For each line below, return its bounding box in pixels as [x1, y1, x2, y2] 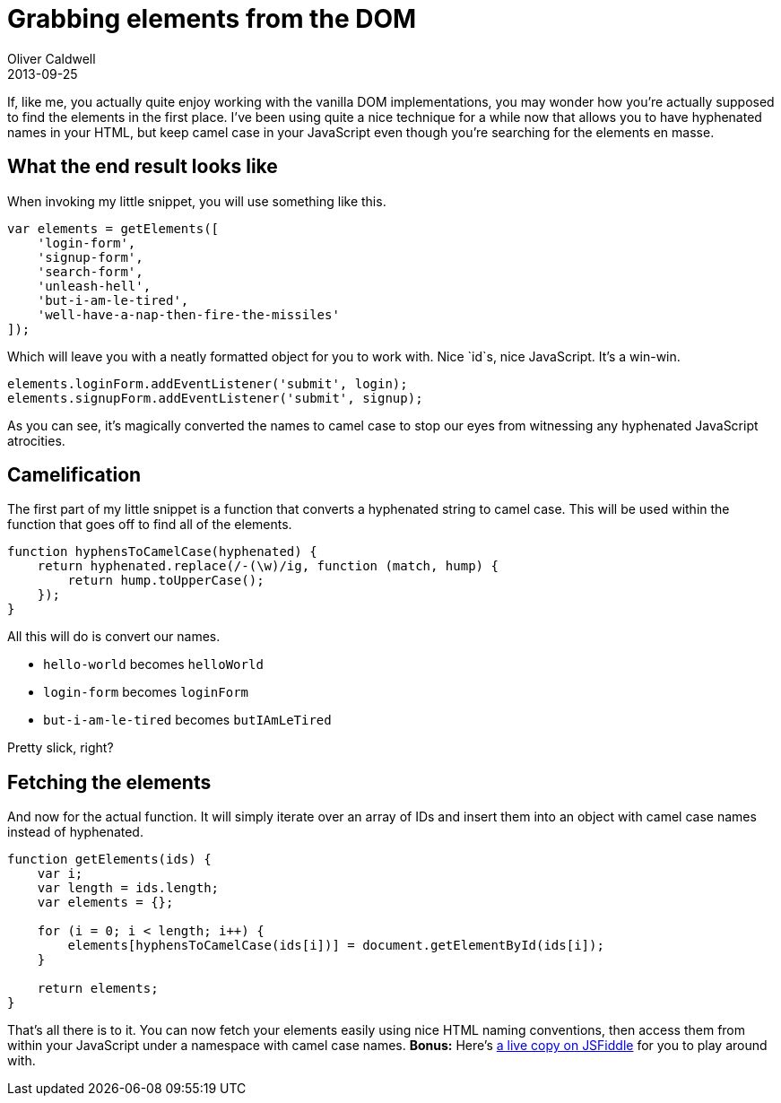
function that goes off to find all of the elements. [7, 517, 292, 533]
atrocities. [7, 432, 65, 448]
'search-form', [37, 264, 143, 279]
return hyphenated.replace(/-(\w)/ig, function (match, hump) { [37, 559, 499, 574]
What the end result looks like [7, 155, 278, 178]
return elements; [37, 981, 159, 996]
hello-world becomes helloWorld [43, 656, 264, 673]
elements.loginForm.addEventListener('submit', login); [7, 376, 408, 391]
